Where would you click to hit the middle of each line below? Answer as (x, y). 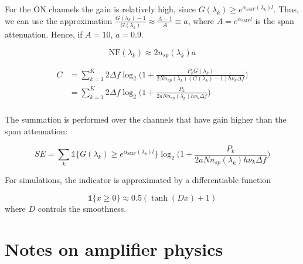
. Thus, (286, 9)
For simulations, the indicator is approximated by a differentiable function (138, 180)
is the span (275, 20)
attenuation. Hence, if (44, 34)
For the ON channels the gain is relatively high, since (101, 9)
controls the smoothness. (82, 209)
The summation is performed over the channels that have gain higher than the (146, 119)
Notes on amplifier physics (114, 248)
